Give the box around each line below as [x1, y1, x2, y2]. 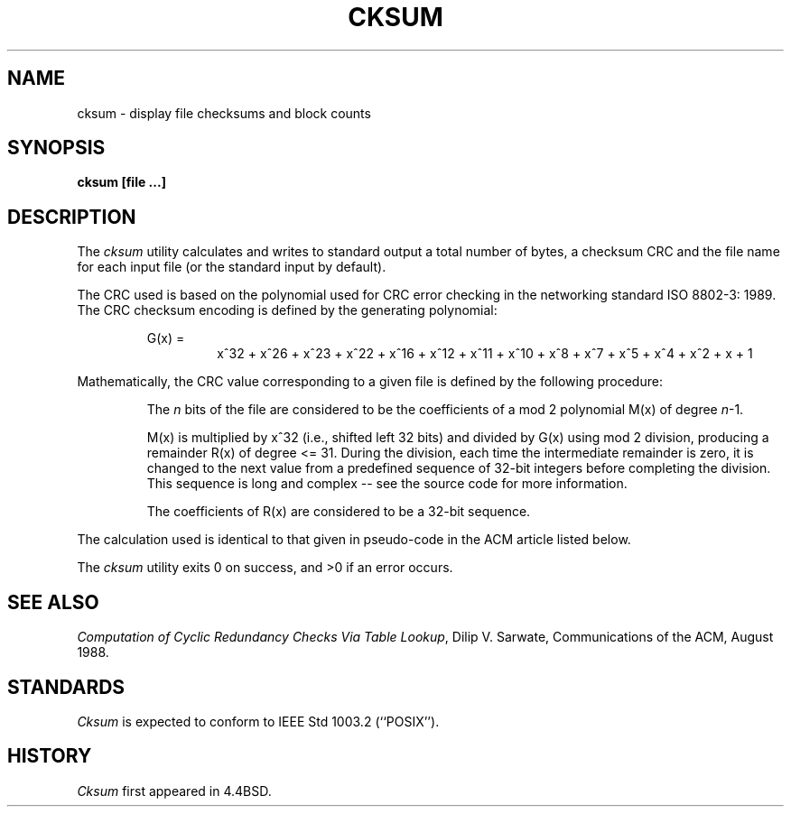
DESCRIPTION [7, 205, 136, 228]
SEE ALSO [7, 590, 99, 614]
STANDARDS [7, 675, 126, 698]
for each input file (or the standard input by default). [77, 259, 386, 275]
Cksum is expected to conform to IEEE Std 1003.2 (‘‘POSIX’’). [77, 713, 440, 729]
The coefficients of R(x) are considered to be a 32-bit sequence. [146, 504, 531, 520]
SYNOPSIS [7, 136, 106, 160]
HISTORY [7, 745, 92, 768]
